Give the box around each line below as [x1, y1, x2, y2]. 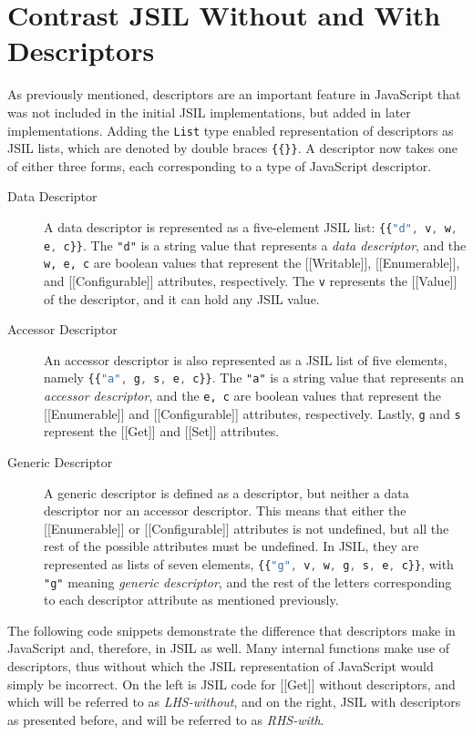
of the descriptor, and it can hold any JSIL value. [44, 289, 320, 308]
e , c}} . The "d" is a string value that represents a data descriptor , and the [44, 235, 467, 254]
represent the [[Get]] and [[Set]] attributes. [44, 422, 280, 441]
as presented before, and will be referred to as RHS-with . [7, 709, 324, 729]
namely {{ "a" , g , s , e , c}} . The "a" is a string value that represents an [44, 368, 464, 387]
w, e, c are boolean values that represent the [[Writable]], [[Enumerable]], [44, 253, 460, 272]
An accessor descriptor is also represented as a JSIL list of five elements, [44, 350, 447, 369]
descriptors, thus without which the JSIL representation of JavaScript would [7, 657, 434, 676]
